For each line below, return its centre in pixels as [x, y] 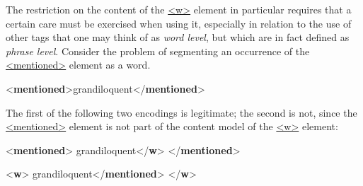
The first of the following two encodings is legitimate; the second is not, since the [181, 112]
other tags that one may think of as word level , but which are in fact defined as [178, 37]
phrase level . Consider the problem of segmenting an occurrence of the [158, 51]
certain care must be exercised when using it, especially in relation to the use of [179, 23]
